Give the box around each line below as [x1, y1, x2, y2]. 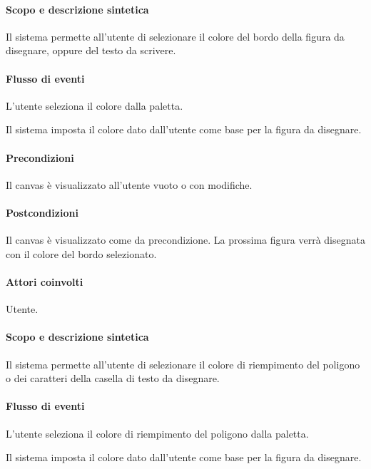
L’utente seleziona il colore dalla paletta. [6, 98, 183, 113]
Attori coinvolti [6, 274, 83, 289]
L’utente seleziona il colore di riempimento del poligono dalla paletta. [6, 426, 309, 440]
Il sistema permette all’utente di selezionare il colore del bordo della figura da [6, 29, 345, 43]
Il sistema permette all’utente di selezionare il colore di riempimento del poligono [6, 356, 360, 371]
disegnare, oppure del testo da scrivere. [6, 43, 176, 58]
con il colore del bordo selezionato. [6, 246, 157, 261]
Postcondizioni [6, 205, 78, 220]
